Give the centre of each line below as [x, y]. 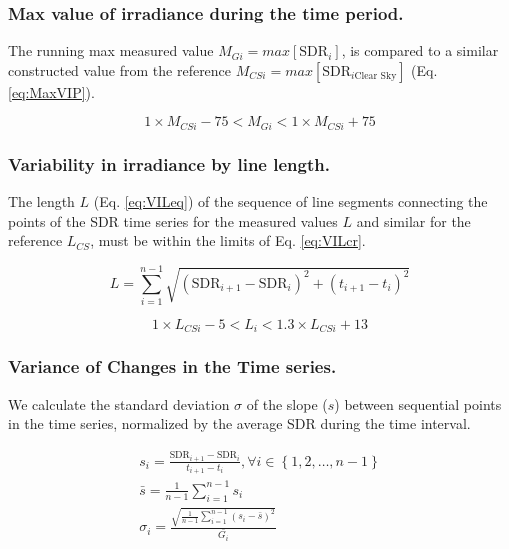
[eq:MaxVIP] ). [51, 91]
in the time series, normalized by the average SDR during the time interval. [239, 423]
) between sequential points [418, 403]
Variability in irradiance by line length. [169, 163]
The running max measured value [111, 50]
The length [41, 201]
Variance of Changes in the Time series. [172, 366]
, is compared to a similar [420, 50]
